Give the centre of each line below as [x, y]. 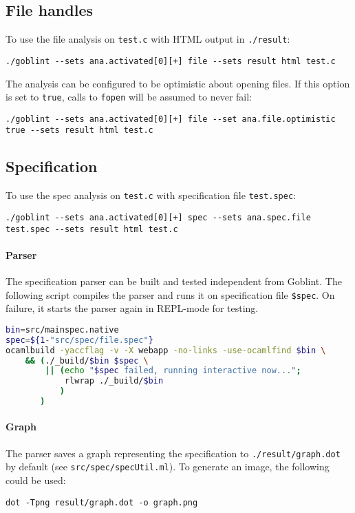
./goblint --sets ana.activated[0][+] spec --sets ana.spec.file [158, 217]
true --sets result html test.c [79, 130]
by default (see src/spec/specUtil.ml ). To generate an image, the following [168, 467]
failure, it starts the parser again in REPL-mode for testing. [132, 308]
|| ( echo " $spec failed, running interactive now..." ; [173, 371]
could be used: [36, 480]
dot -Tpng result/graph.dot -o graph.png [102, 502]
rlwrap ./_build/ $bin [114, 381]
